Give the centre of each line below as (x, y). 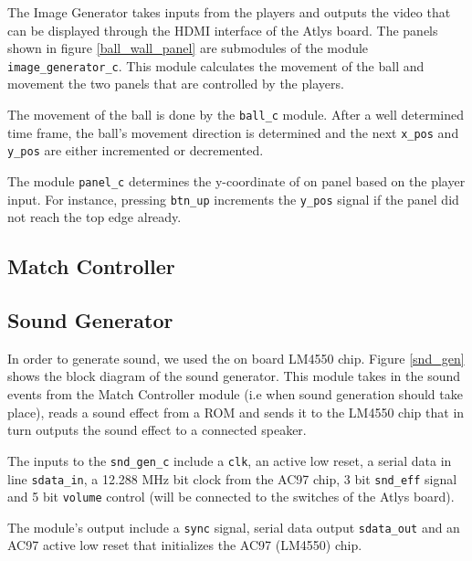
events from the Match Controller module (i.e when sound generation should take (235, 394)
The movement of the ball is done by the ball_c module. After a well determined (236, 115)
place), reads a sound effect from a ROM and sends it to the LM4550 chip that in (236, 412)
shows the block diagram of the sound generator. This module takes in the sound (234, 376)
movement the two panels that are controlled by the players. (176, 84)
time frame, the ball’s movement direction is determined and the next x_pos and (233, 132)
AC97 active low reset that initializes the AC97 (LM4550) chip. (185, 545)
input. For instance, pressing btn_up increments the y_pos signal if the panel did (233, 199)
